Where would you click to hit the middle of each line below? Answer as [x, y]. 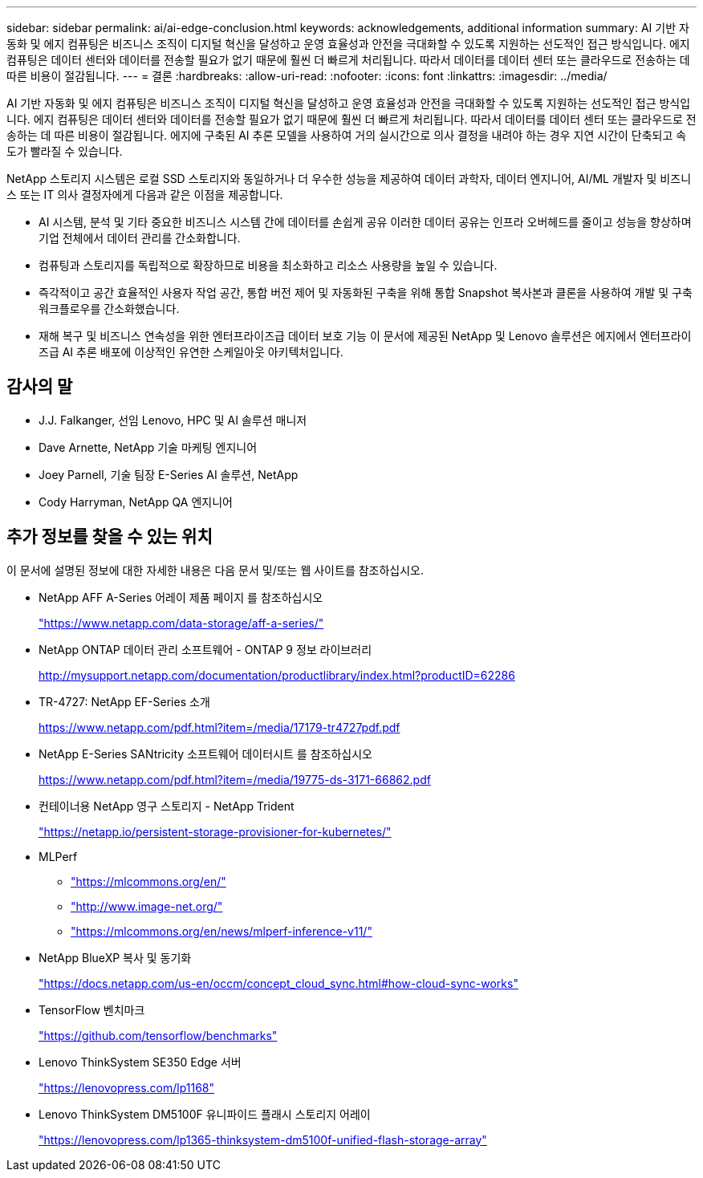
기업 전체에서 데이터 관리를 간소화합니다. [140, 238]
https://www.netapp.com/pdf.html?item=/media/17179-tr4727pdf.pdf [219, 727]
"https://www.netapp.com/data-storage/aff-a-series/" [181, 623]
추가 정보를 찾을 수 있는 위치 [110, 537]
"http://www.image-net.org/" [147, 906]
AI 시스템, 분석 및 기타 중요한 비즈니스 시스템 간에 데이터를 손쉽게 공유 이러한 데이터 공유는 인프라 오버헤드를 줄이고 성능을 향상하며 [365, 222]
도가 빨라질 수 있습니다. [65, 151]
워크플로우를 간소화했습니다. [109, 309]
